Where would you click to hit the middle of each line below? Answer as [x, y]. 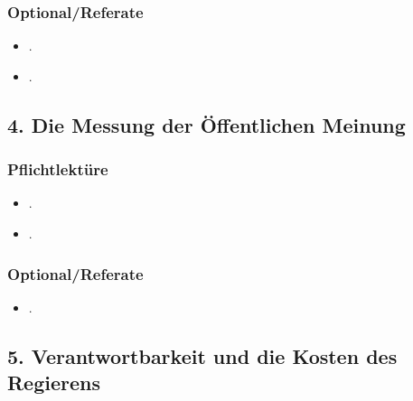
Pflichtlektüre [58, 169]
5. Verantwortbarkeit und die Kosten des [202, 355]
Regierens [54, 382]
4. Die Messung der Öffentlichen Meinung [206, 124]
